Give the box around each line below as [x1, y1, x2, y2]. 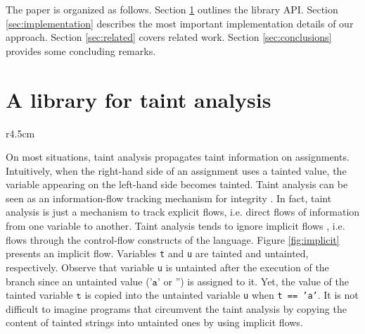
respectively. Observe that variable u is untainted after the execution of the [6, 259, 329, 274]
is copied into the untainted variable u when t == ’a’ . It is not [84, 287, 359, 302]
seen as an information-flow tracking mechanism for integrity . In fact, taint [6, 190, 332, 205]
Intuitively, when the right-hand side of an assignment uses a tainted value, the [6, 163, 347, 178]
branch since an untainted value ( [6, 273, 150, 288]
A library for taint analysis [6, 85, 271, 113]
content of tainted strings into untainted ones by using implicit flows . [6, 315, 303, 330]
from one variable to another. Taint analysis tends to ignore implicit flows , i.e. [6, 218, 345, 233]
